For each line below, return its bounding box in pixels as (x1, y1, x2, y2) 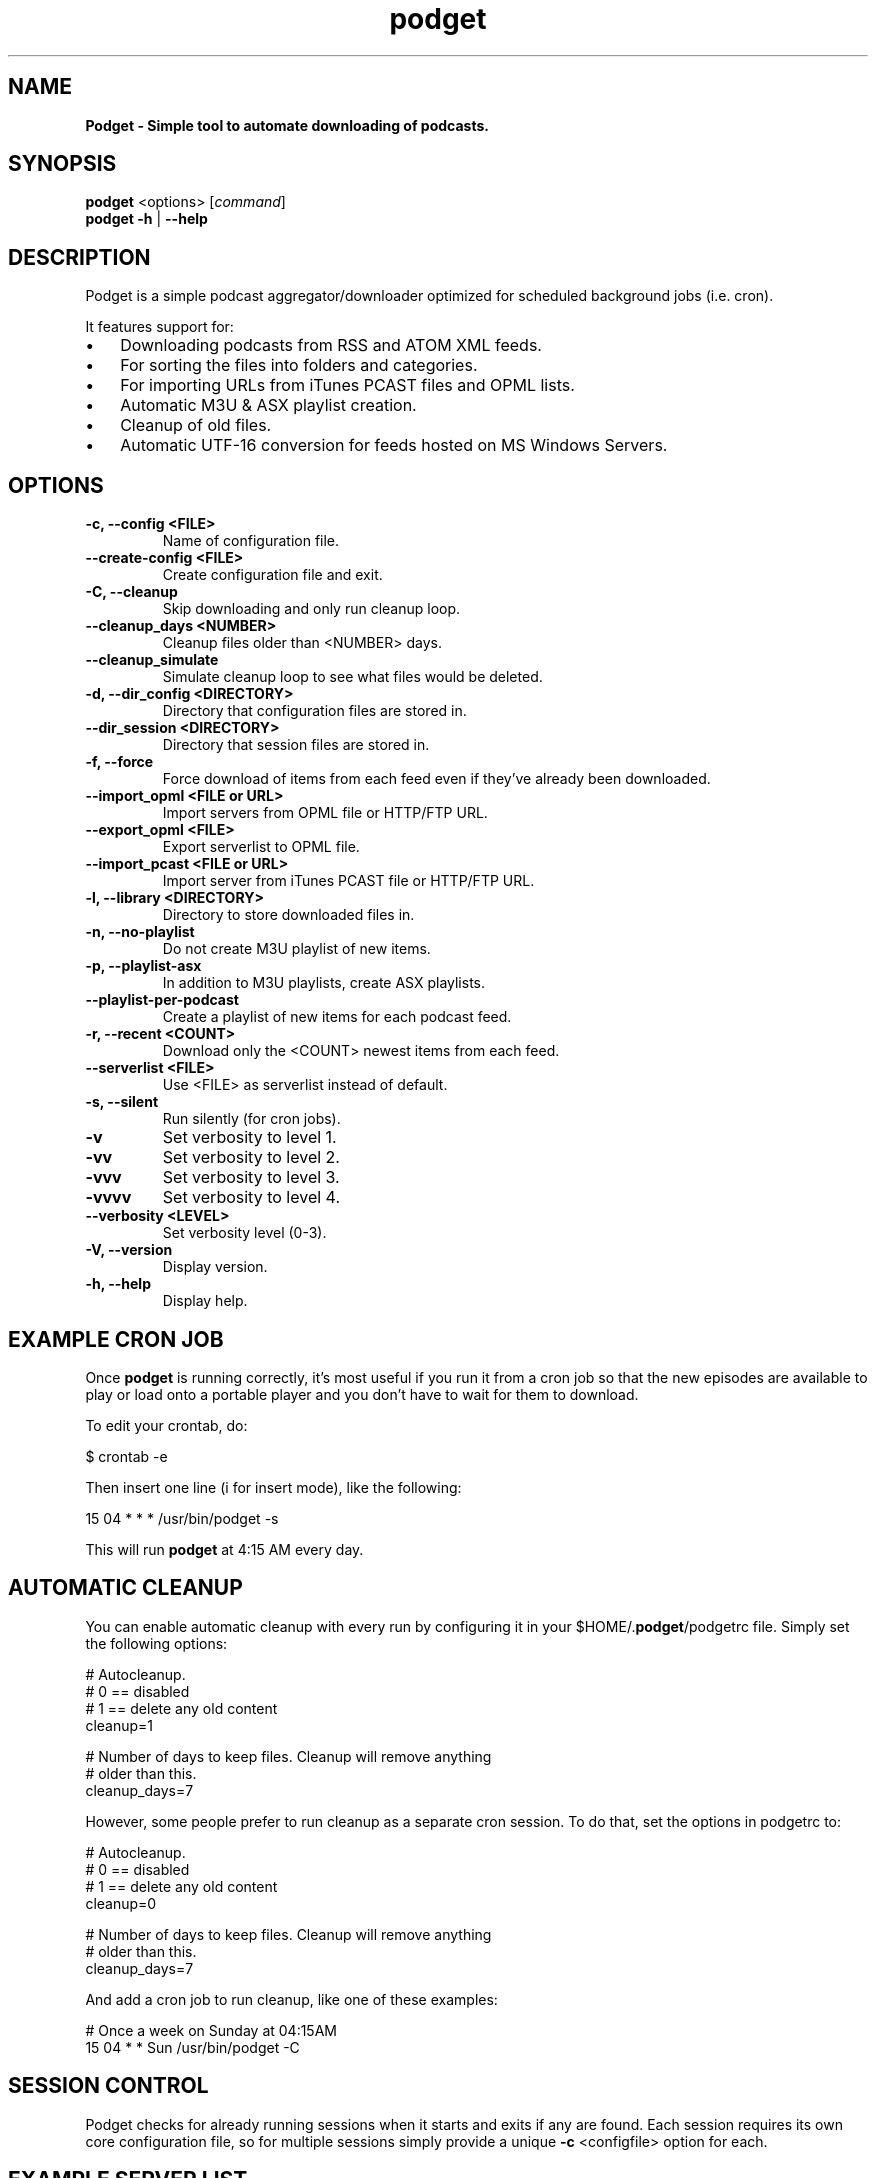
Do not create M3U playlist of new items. (162, 940, 431, 958)
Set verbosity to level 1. (162, 1127, 337, 1148)
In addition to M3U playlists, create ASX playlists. (162, 974, 486, 992)
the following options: (85, 1634, 228, 1652)
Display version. (162, 1258, 268, 1276)
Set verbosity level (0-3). (162, 1224, 327, 1242)
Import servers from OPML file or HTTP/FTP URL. (162, 804, 488, 822)
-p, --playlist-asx (85, 957, 202, 975)
